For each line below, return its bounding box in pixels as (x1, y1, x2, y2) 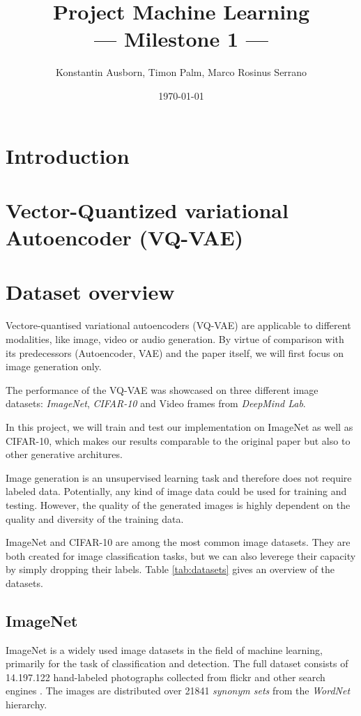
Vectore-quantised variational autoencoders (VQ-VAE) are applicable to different (6, 318, 351, 333)
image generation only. (6, 359, 102, 374)
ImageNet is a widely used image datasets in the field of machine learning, (6, 642, 323, 657)
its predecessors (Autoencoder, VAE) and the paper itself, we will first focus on (6, 345, 344, 360)
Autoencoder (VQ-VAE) (6, 223, 244, 252)
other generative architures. (6, 447, 123, 462)
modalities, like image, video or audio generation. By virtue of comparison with (6, 331, 344, 346)
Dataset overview (6, 277, 175, 306)
